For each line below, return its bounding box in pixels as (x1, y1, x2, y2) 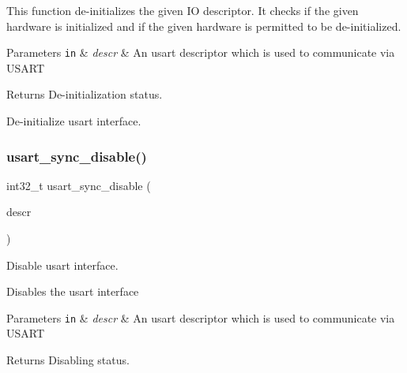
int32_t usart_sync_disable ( (6, 177, 151, 193)
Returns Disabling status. (6, 352, 130, 368)
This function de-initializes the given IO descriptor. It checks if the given (6, 2, 359, 18)
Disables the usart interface (6, 283, 139, 300)
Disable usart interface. (6, 256, 119, 273)
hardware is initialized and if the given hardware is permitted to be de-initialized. (6, 17, 401, 34)
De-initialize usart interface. (6, 113, 141, 129)
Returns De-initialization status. (6, 86, 163, 103)
